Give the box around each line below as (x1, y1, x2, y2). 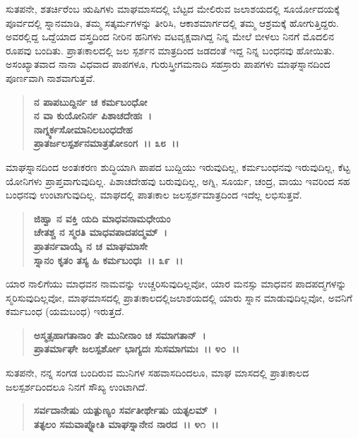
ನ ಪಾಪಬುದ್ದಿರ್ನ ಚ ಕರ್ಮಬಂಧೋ (33, 94, 148, 109)
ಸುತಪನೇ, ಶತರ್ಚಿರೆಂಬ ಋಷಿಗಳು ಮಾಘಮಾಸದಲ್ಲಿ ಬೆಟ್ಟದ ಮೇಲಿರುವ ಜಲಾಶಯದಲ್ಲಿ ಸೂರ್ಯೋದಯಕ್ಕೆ (6, 1, 340, 16)
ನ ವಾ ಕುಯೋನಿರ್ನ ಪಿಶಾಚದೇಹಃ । (33, 108, 152, 123)
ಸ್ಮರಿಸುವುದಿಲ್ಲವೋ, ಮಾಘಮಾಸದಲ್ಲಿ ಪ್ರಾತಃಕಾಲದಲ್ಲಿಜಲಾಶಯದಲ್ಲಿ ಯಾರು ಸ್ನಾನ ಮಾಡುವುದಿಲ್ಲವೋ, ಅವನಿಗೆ (6, 290, 352, 304)
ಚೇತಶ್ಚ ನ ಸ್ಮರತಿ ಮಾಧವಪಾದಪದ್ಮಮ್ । (33, 225, 167, 239)
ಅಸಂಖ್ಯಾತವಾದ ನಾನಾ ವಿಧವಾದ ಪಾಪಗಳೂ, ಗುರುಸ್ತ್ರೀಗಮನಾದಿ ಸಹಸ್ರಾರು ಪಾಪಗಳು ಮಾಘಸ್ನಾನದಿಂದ (6, 57, 330, 71)
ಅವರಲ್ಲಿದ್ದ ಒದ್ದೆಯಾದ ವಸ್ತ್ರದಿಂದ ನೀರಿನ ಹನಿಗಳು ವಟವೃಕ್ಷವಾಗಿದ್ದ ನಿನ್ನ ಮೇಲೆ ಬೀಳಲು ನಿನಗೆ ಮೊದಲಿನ (6, 29, 334, 44)
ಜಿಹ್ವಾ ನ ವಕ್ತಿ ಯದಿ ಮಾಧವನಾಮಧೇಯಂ (33, 211, 171, 225)
